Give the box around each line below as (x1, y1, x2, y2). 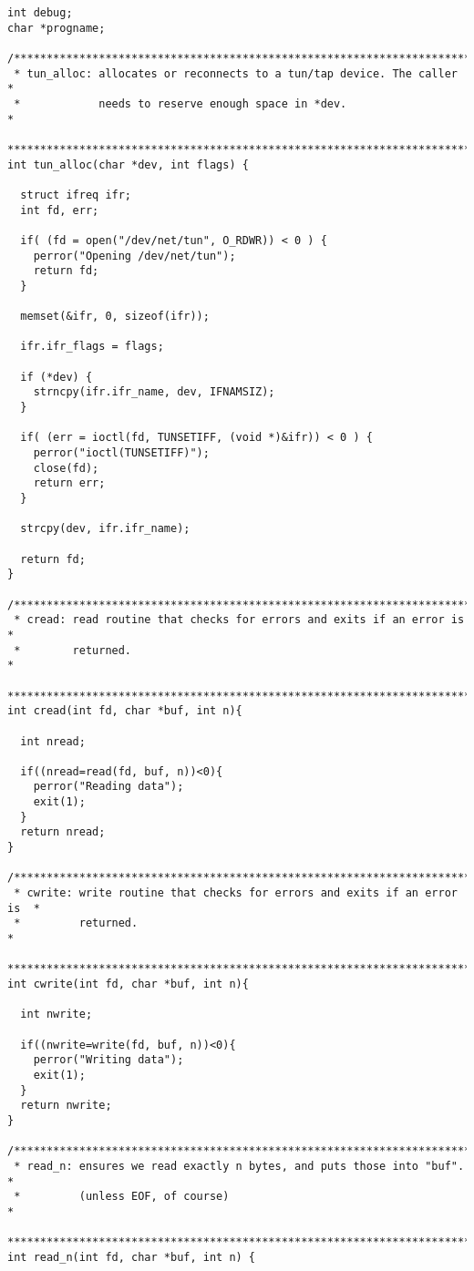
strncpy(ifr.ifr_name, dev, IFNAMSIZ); (33, 385, 275, 399)
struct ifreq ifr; (20, 188, 132, 201)
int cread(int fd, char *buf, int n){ (7, 704, 242, 718)
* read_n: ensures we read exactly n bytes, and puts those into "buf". (14, 1159, 465, 1173)
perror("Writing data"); (33, 1053, 184, 1067)
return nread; (20, 825, 106, 839)
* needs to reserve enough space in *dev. (14, 97, 347, 110)
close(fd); (33, 461, 99, 475)
